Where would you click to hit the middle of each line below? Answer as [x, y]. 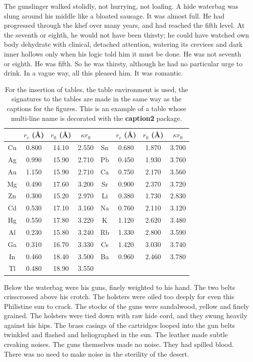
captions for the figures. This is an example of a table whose [96, 108]
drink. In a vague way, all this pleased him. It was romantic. [94, 73]
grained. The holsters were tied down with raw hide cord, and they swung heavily [126, 315]
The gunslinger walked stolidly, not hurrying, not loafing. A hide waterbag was [121, 6]
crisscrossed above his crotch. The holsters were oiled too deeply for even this [119, 296]
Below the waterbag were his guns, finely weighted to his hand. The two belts [119, 287]
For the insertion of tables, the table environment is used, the [97, 89]
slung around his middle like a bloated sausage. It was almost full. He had [114, 15]
